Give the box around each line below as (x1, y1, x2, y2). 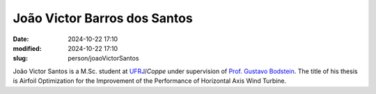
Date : (13, 35, 29, 43)
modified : (13, 44, 42, 52)
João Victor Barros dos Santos (13, 10, 193, 26)
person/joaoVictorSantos (68, 54, 139, 63)
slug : (13, 54, 28, 63)
